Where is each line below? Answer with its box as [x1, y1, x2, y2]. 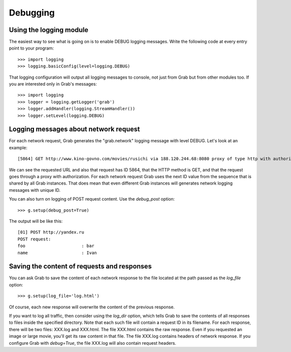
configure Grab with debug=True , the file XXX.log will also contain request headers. [9, 340, 177, 346]
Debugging [9, 7, 55, 18]
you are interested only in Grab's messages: [9, 81, 97, 87]
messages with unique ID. [9, 187, 61, 193]
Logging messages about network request [9, 125, 140, 134]
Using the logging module [9, 26, 89, 34]
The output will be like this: [9, 218, 63, 224]
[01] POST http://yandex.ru [17, 230, 84, 235]
